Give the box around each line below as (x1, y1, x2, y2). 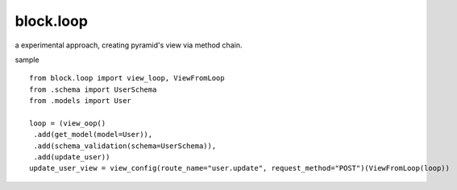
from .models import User (29, 97, 132, 105)
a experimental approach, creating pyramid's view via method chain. (15, 40, 243, 50)
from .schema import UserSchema (29, 85, 157, 94)
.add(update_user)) (33, 153, 110, 162)
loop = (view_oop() (29, 118, 106, 128)
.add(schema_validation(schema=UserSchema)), (33, 141, 217, 151)
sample (15, 55, 39, 64)
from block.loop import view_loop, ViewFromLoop (29, 73, 225, 83)
